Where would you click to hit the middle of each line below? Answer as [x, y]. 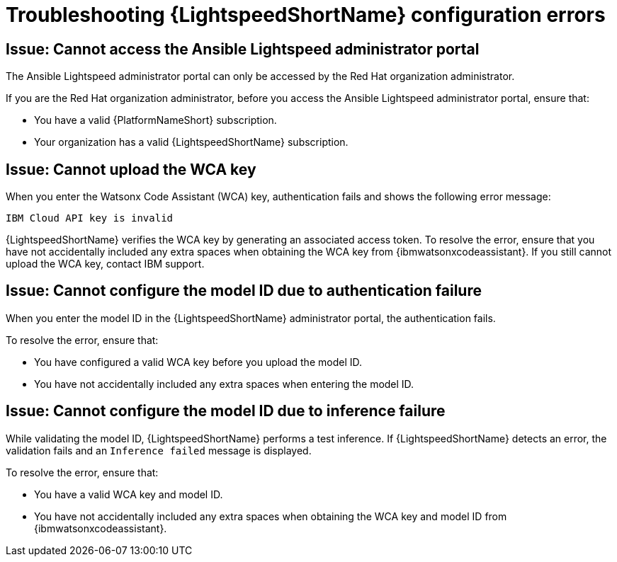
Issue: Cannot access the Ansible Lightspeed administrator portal [243, 49]
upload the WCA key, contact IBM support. [105, 264]
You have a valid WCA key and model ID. [129, 494]
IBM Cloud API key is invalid [90, 218]
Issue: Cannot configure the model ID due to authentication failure [244, 291]
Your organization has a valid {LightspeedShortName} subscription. [191, 142]
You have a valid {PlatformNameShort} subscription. [155, 120]
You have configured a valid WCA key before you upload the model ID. [198, 362]
